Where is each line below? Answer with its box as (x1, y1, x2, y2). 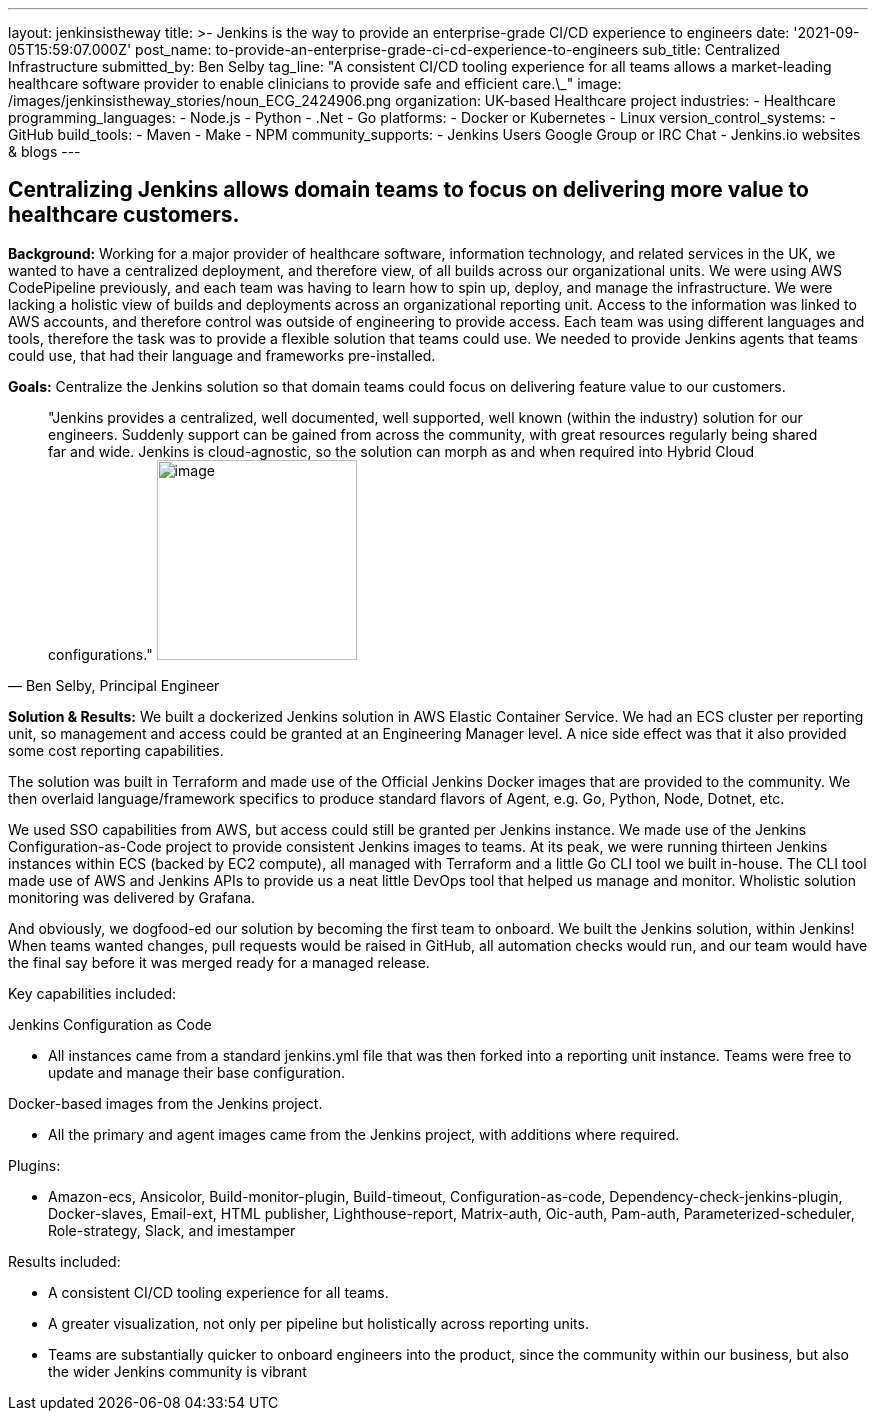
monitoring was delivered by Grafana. (8, 888, 256, 906)
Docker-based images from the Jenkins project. (8, 1094, 323, 1112)
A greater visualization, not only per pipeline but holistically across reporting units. (48, 1314, 589, 1332)
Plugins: (8, 1156, 61, 1174)
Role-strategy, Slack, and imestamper (48, 1221, 296, 1239)
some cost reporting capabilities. (8, 741, 224, 759)
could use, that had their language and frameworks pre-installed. (8, 346, 436, 364)
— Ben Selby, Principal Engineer (8, 676, 220, 694)
